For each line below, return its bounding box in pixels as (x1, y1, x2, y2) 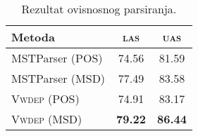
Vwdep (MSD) (11, 111, 82, 127)
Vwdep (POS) (11, 90, 80, 107)
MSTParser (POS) (11, 50, 103, 66)
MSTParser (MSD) (11, 70, 106, 86)
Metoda (11, 29, 55, 45)
